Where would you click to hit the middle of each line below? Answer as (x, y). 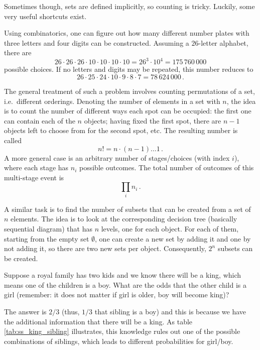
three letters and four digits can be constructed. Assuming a (97, 42)
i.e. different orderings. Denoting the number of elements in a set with (112, 101)
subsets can (235, 248)
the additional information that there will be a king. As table (98, 321)
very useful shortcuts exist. (45, 16)
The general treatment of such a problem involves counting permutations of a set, (129, 91)
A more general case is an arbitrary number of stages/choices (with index (117, 157)
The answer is (25, 312)
